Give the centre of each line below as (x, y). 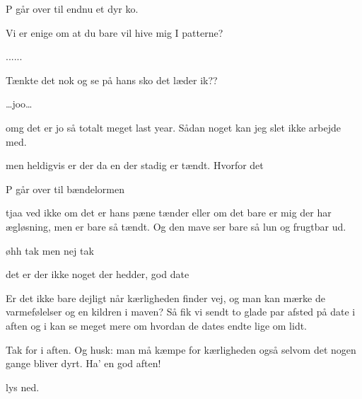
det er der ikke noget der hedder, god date (98, 274)
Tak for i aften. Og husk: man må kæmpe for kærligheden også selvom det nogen (181, 349)
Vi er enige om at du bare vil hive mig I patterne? (115, 32)
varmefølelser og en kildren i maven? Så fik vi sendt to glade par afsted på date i (181, 312)
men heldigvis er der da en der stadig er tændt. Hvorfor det (135, 165)
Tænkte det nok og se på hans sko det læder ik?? (112, 80)
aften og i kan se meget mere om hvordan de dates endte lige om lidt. (157, 325)
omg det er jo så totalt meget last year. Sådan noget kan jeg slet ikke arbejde (173, 127)
